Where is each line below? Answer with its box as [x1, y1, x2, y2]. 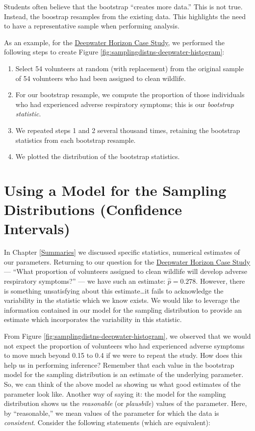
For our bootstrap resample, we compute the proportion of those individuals [15, 89, 245, 100]
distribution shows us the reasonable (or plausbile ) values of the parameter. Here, [4, 398, 247, 408]
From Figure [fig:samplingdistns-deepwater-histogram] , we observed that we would [4, 330, 251, 341]
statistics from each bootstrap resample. [15, 135, 136, 145]
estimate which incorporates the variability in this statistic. [4, 314, 182, 324]
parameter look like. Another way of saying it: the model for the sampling [4, 388, 226, 399]
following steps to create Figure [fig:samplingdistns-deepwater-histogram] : [4, 47, 225, 57]
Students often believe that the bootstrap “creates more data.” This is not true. [4, 1, 243, 11]
